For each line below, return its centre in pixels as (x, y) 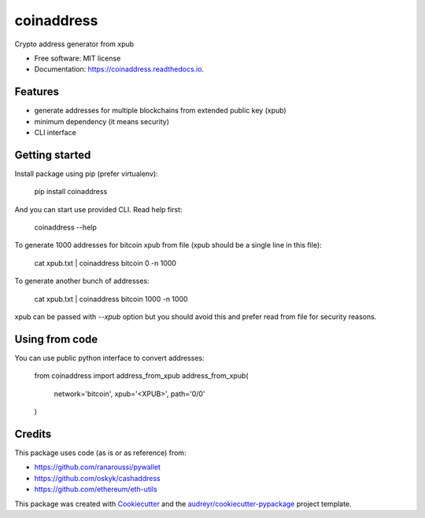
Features (37, 92)
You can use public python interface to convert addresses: (109, 358)
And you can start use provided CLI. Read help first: (98, 209)
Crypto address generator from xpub (74, 44)
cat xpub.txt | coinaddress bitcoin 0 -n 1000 (105, 263)
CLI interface (55, 133)
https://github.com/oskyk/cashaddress (97, 478)
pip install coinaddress (71, 192)
